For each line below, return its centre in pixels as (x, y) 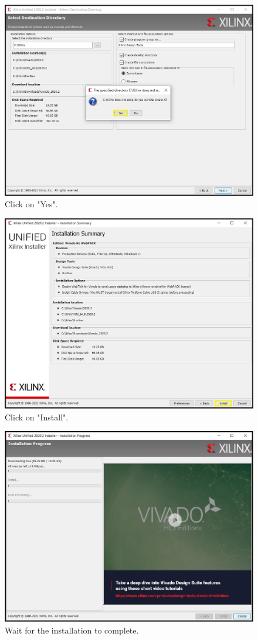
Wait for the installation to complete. (72, 630)
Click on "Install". (37, 417)
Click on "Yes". (31, 204)
